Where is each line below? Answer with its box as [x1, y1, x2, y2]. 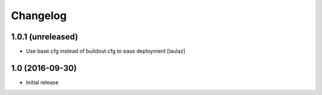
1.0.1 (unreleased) [11, 32, 79, 42]
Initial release [26, 78, 59, 86]
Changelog [11, 9, 67, 22]
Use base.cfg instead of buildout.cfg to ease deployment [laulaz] [26, 48, 185, 55]
